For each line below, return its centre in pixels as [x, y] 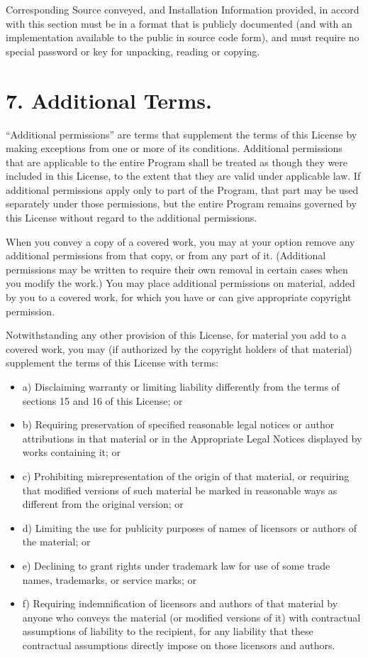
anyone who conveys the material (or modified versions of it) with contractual [191, 617]
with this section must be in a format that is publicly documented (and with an [179, 23]
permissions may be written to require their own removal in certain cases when [177, 269]
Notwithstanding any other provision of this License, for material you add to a [176, 335]
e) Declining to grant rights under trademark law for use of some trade [176, 565]
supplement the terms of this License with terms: [112, 363]
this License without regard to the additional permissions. [132, 218]
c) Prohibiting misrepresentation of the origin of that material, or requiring [186, 476]
